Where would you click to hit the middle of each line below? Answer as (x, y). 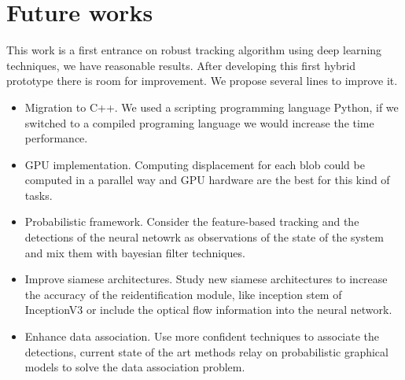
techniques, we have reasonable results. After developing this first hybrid (181, 65)
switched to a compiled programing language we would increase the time (199, 122)
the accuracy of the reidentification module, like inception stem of (183, 294)
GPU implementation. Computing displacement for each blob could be (195, 164)
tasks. (39, 195)
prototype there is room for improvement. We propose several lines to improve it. (202, 81)
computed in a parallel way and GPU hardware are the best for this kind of (207, 180)
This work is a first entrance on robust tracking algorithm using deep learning (194, 50)
